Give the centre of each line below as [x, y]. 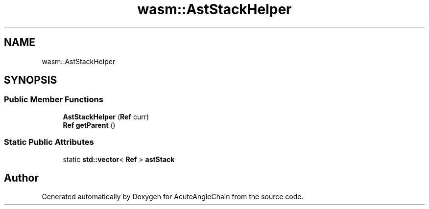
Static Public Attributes [49, 142]
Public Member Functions [54, 100]
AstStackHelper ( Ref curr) [106, 116]
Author [21, 178]
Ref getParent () [89, 125]
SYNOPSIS [31, 80]
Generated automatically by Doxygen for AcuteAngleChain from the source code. [173, 197]
